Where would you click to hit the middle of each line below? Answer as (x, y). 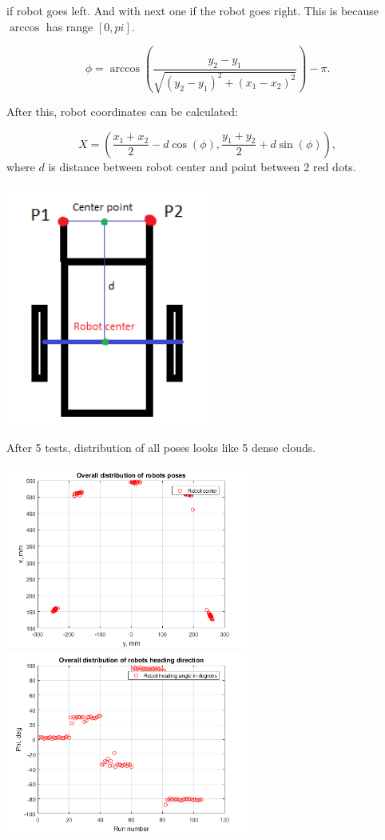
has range (69, 26)
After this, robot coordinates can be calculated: (123, 112)
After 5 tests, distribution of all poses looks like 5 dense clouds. (161, 448)
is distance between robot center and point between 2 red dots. (202, 166)
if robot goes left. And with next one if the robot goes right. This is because (193, 10)
